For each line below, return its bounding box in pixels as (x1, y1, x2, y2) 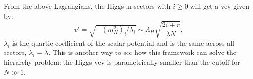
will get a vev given (190, 1, 250, 11)
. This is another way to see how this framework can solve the (48, 47, 236, 57)
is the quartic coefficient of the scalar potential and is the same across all (12, 37, 234, 48)
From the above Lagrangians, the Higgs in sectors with (4, 1, 171, 11)
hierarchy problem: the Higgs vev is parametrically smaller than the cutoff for (4, 56, 240, 67)
